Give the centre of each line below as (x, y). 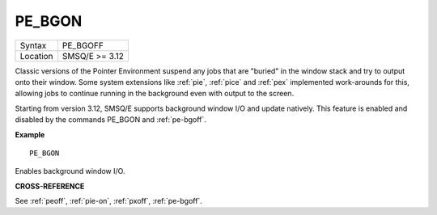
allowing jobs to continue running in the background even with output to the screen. (155, 94)
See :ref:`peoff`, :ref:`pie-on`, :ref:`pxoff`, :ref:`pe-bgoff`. (108, 201)
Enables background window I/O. (70, 171)
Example (30, 134)
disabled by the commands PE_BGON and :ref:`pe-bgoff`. (110, 120)
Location (36, 56)
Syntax (33, 45)
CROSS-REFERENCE (50, 186)
